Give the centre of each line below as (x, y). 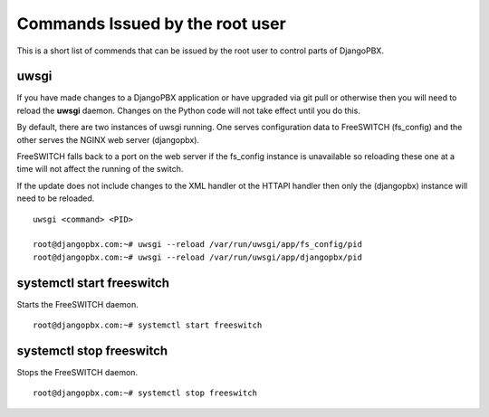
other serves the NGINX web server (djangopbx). (108, 139)
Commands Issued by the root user (152, 24)
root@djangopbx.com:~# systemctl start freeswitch (148, 325)
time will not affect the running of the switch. (100, 169)
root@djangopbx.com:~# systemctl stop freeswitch (145, 393)
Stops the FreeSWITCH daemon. (77, 372)
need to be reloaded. (56, 198)
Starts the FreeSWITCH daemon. (78, 304)
